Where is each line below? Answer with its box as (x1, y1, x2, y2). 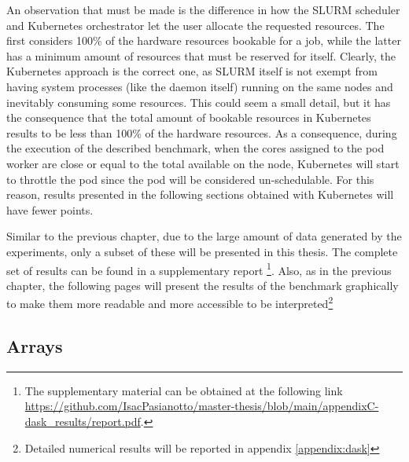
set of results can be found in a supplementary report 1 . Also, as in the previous (6, 259, 392, 278)
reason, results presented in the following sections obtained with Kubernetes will (6, 186, 394, 203)
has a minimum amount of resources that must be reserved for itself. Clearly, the (6, 47, 396, 64)
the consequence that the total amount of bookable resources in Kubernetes (6, 109, 371, 126)
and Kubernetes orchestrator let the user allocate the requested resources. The (6, 16, 385, 33)
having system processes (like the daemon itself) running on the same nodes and (6, 78, 393, 94)
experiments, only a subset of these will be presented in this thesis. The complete (6, 243, 398, 259)
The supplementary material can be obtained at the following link (24, 382, 343, 398)
